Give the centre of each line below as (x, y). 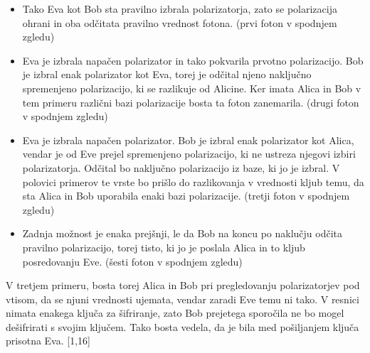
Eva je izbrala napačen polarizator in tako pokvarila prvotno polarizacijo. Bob (193, 60)
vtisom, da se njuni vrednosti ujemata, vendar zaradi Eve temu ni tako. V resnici (183, 299)
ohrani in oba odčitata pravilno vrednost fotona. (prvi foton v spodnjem (180, 22)
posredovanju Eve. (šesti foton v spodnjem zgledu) (132, 261)
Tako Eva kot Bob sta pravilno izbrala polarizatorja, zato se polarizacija (180, 9)
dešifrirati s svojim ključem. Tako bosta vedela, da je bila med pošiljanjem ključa (183, 326)
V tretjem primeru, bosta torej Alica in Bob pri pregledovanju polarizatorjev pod (183, 285)
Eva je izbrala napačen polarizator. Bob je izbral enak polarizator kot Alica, (188, 140)
